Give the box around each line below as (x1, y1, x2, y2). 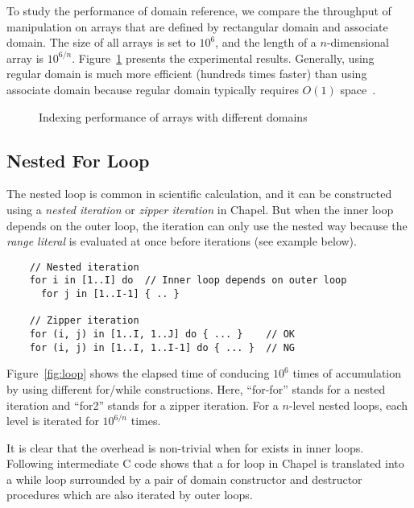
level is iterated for (6, 412, 99, 429)
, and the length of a (215, 34, 317, 51)
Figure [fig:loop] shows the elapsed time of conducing (6, 365, 270, 382)
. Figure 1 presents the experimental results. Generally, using (72, 49, 375, 66)
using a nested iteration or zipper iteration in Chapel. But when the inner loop (6, 200, 394, 217)
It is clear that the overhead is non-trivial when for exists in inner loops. (6, 439, 364, 456)
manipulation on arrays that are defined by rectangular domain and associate (6, 18, 388, 35)
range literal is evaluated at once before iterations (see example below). (6, 233, 357, 250)
